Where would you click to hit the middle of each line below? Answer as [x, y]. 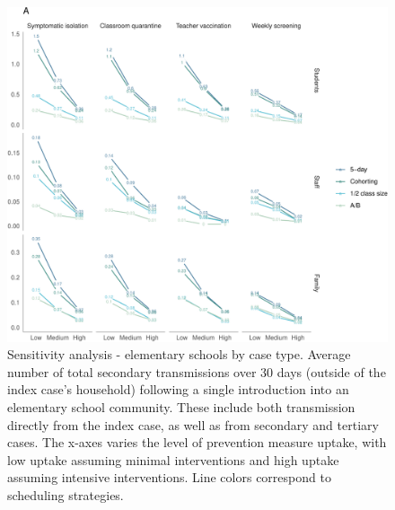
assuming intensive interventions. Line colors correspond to [169, 477]
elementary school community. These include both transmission [181, 407]
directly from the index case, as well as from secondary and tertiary [193, 424]
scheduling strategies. [66, 495]
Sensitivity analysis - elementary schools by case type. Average [179, 354]
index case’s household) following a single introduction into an [178, 389]
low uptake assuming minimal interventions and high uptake [173, 459]
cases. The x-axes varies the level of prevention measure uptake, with [197, 442]
